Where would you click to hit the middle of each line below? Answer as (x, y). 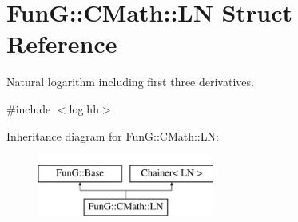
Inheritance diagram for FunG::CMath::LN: (113, 135)
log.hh (84, 108)
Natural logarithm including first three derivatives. (130, 82)
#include (29, 108)
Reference (62, 44)
